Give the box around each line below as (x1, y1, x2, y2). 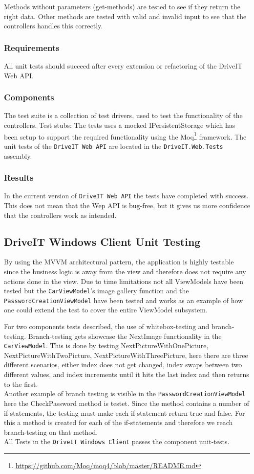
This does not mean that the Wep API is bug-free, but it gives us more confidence (4, 200, 250, 210)
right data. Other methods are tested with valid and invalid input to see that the (4, 11, 247, 21)
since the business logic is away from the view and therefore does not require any (4, 266, 246, 276)
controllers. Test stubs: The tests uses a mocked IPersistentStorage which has (4, 120, 235, 130)
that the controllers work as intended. (4, 210, 117, 220)
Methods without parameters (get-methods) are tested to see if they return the (4, 1, 240, 11)
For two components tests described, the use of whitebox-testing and (4, 321, 210, 332)
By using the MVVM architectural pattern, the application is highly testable (4, 257, 234, 267)
